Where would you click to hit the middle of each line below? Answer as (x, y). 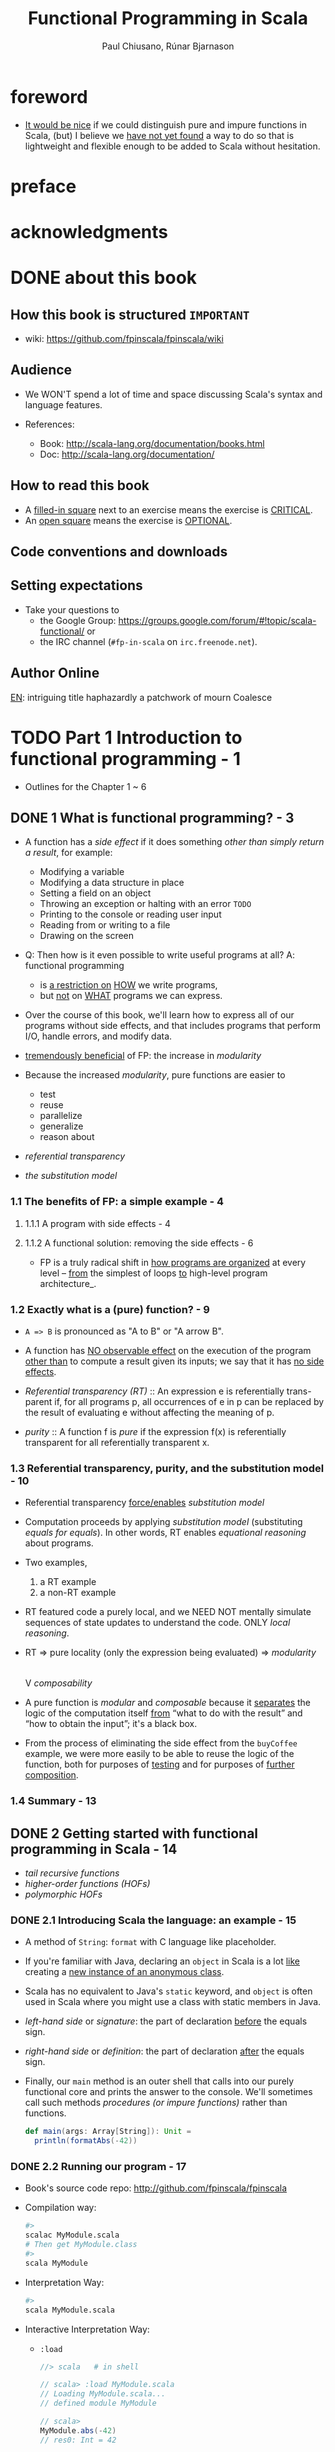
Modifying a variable (82, 872)
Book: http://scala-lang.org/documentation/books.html (152, 443)
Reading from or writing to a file (105, 925)
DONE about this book (104, 278)
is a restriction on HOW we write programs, (128, 985)
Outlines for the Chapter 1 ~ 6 (85, 786)
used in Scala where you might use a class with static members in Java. (173, 2002)
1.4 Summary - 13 (53, 1801)
